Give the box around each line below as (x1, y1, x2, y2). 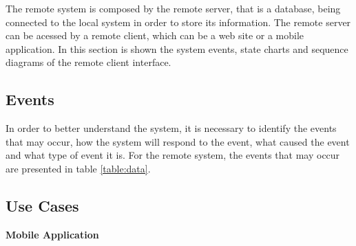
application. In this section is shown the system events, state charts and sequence (6, 41, 348, 56)
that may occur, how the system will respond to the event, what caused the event (6, 134, 350, 148)
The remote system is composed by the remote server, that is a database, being (6, 1, 341, 15)
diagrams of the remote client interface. (6, 55, 171, 69)
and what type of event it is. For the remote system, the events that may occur (6, 148, 340, 162)
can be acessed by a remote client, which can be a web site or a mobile (6, 28, 304, 43)
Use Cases (6, 194, 79, 216)
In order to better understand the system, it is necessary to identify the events (6, 121, 337, 135)
